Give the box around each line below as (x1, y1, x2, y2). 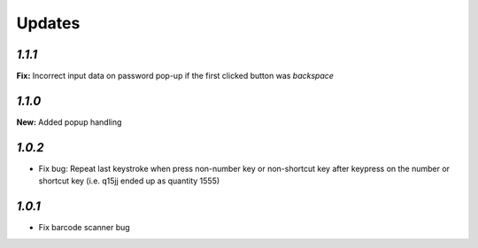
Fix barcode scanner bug (38, 222, 130, 233)
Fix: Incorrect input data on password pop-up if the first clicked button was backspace (16, 71, 334, 81)
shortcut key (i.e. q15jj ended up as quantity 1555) (38, 175, 220, 186)
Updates (16, 13, 81, 33)
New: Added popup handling (16, 116, 122, 128)
